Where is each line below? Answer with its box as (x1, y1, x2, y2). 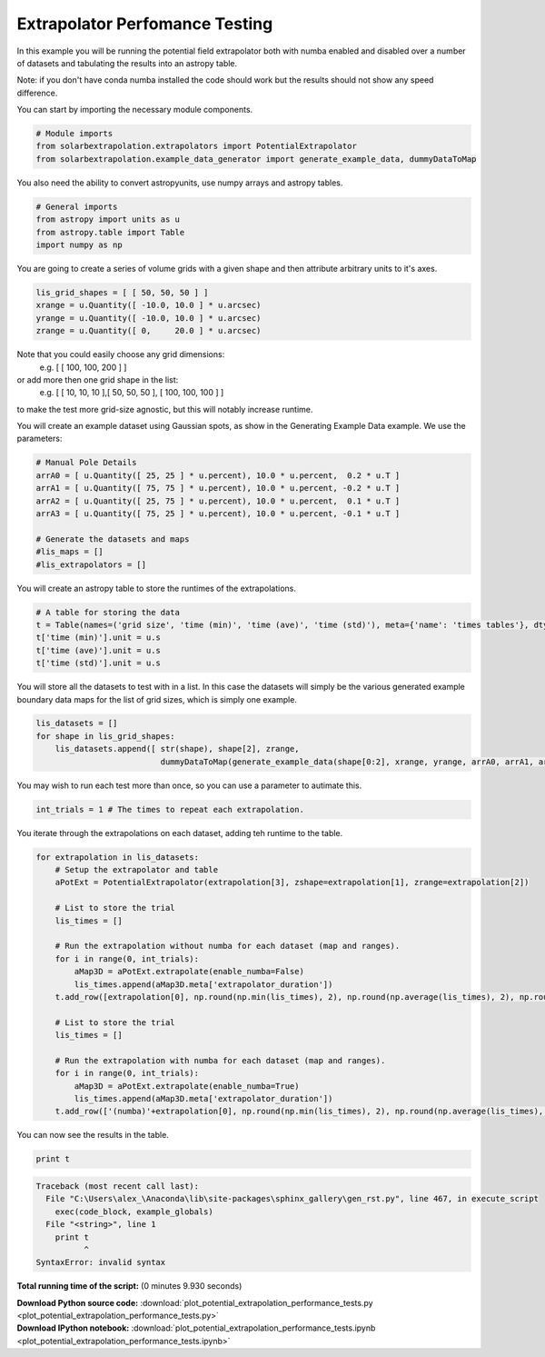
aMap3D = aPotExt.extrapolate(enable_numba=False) (74, 966, 304, 977)
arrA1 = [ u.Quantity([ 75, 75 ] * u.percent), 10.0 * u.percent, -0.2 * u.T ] (35, 483, 401, 494)
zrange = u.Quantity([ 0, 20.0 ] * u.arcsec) (35, 325, 262, 336)
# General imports (35, 201, 118, 212)
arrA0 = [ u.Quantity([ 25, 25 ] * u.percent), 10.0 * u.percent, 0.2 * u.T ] (35, 470, 401, 481)
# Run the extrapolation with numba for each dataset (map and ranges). (54, 1055, 386, 1065)
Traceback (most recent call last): (35, 1181, 200, 1191)
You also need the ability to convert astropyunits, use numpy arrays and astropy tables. (16, 177, 343, 188)
